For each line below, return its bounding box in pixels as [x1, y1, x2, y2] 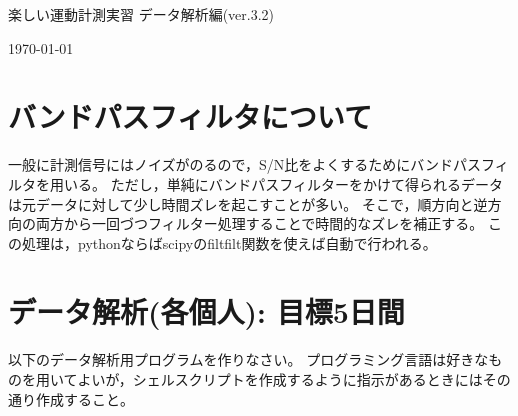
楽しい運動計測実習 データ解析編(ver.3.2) [8, 4, 275, 24]
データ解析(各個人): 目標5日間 [8, 291, 405, 332]
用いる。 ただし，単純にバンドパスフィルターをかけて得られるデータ [49, 173, 504, 194]
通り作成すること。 [8, 388, 134, 409]
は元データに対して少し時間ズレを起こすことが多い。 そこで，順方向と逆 [8, 193, 488, 214]
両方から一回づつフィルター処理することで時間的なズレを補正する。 [35, 213, 484, 234]
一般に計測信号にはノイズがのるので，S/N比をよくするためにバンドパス [8, 154, 482, 175]
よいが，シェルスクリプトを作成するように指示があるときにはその [77, 369, 511, 389]
